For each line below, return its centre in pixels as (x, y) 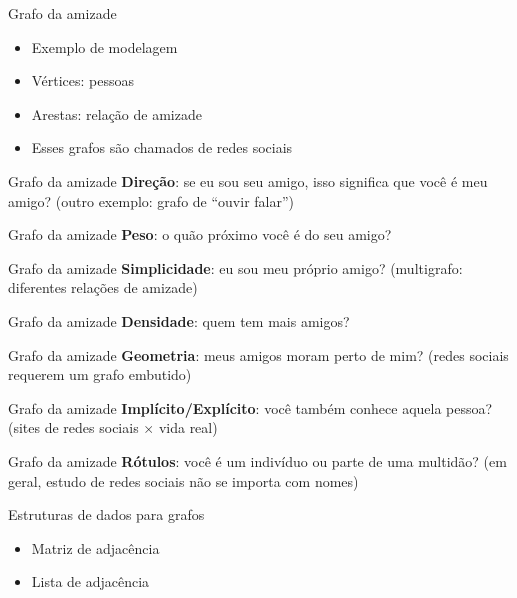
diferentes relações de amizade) (103, 287)
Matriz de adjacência (95, 547)
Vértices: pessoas (82, 80)
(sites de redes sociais (73, 427)
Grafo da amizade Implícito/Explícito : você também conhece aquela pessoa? (250, 407)
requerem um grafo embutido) (100, 374)
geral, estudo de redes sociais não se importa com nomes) (183, 480)
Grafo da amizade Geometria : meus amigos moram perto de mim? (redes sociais (258, 354)
